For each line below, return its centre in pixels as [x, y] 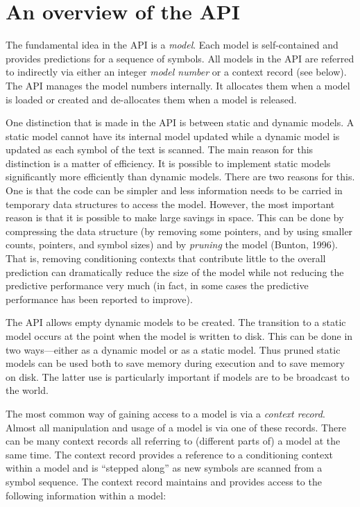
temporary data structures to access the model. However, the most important [170, 204]
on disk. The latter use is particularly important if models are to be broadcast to [178, 376]
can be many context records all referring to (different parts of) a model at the [173, 441]
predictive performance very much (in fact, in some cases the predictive [157, 285]
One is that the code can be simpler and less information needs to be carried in [174, 190]
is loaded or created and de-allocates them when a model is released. [151, 99]
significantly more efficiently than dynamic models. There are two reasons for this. [180, 177]
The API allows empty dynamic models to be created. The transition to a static [176, 322]
